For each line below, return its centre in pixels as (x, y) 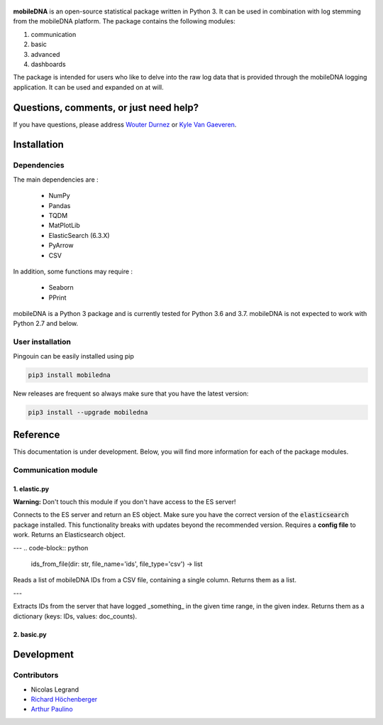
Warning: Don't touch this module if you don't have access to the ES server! (124, 502)
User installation (42, 342)
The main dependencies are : (56, 179)
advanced (45, 54)
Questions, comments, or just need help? (106, 108)
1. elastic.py (31, 489)
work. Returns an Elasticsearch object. (69, 535)
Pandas (60, 205)
